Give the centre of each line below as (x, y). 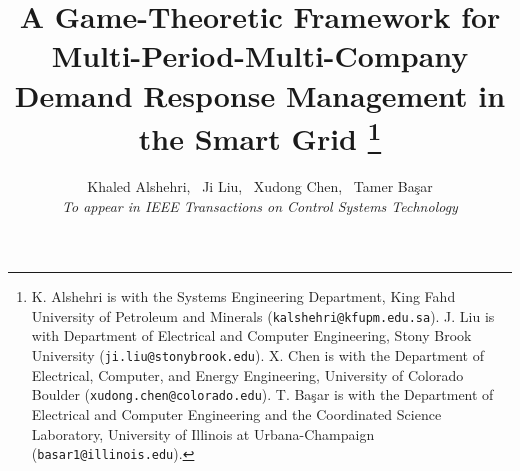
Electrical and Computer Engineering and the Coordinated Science (236, 413)
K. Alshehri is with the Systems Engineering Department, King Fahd (243, 296)
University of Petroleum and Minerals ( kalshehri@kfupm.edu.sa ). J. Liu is (263, 315)
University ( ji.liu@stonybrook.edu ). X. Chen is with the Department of (257, 355)
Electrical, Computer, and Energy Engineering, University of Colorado (247, 374)
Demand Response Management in (260, 94)
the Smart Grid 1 (260, 136)
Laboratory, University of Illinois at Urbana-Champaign (203, 433)
